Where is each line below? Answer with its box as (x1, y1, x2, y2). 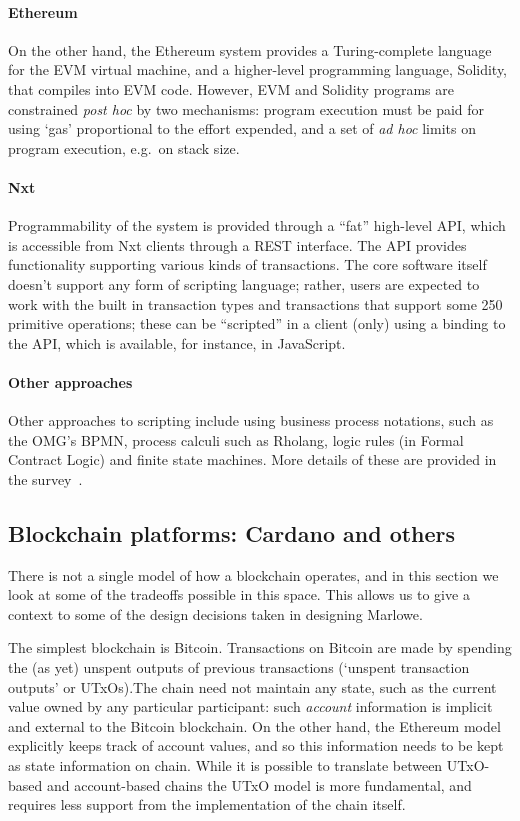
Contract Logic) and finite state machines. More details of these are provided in (8, 449, 497, 470)
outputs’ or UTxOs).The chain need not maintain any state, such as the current (8, 676, 497, 697)
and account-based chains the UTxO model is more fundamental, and (46, 774, 472, 795)
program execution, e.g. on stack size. (8, 137, 240, 158)
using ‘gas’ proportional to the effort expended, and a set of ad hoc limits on (8, 118, 476, 139)
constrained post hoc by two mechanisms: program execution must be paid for (8, 98, 485, 119)
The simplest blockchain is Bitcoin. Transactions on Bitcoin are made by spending (8, 637, 512, 658)
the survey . (8, 468, 83, 489)
